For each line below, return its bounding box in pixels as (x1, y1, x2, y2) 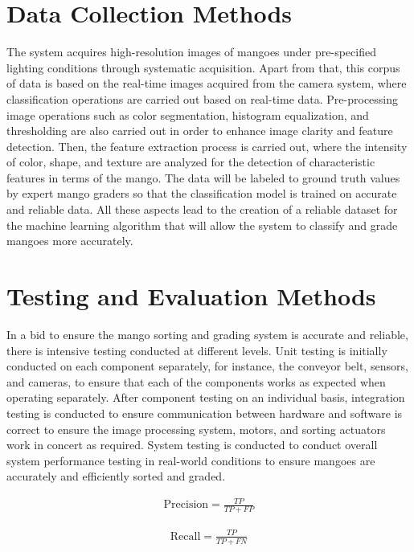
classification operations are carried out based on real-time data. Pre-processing (6, 90, 399, 107)
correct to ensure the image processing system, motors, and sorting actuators (6, 420, 386, 437)
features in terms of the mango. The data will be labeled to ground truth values (6, 169, 400, 186)
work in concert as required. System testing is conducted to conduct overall (6, 436, 378, 453)
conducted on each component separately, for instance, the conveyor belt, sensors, (6, 358, 408, 374)
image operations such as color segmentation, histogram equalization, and (6, 106, 369, 123)
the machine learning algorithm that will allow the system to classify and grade (6, 216, 398, 233)
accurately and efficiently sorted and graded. (6, 468, 226, 485)
